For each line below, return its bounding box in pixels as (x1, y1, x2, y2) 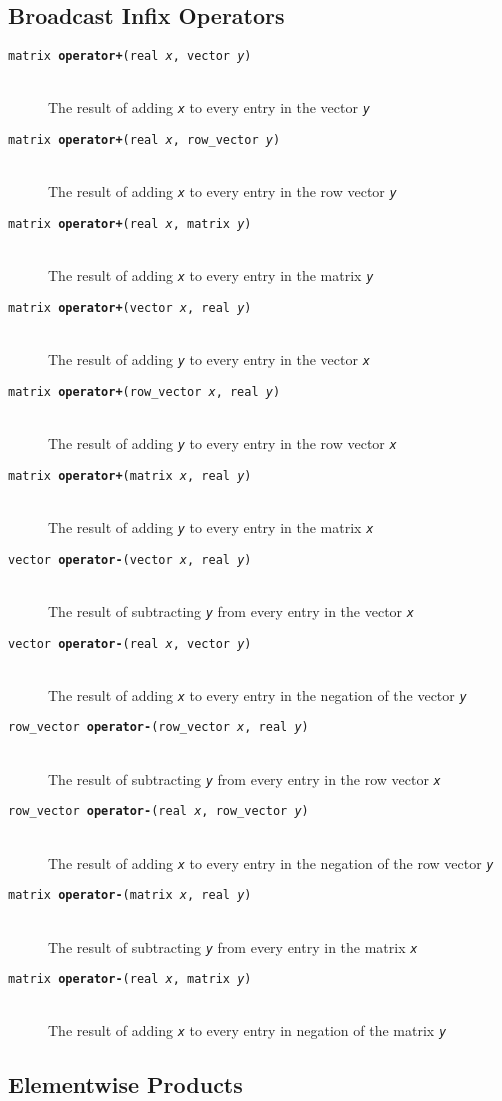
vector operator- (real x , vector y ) (8, 636, 252, 651)
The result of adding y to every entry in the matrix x (48, 516, 374, 537)
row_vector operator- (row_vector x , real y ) (8, 720, 309, 735)
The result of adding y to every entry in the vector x (48, 349, 370, 370)
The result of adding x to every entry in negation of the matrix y (48, 1020, 447, 1041)
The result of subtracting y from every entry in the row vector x (48, 768, 441, 789)
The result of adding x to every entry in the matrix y (48, 265, 374, 286)
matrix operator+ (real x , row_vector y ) (8, 133, 281, 148)
